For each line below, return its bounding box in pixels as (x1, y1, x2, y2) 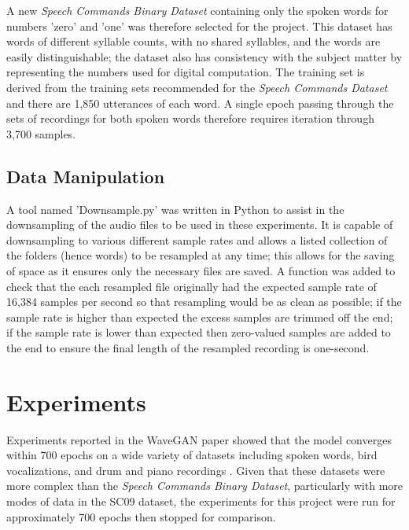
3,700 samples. (6, 125, 76, 142)
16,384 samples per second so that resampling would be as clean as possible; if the (6, 293, 402, 310)
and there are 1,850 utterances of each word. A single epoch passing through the (6, 94, 394, 111)
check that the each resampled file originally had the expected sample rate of (6, 278, 377, 294)
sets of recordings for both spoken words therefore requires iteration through (6, 110, 374, 127)
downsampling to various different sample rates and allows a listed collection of (6, 231, 388, 248)
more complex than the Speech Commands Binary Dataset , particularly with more (6, 477, 403, 494)
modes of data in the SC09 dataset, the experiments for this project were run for (6, 492, 396, 509)
